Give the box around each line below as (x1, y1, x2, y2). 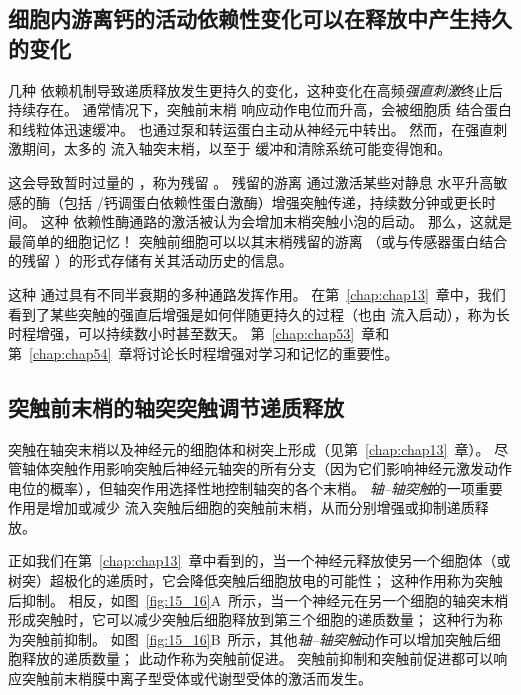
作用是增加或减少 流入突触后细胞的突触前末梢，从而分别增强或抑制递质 (8, 497, 475, 518)
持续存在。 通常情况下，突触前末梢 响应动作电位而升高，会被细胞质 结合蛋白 (8, 99, 512, 120)
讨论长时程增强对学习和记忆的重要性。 (146, 342, 399, 363)
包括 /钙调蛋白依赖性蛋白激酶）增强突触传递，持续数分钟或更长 (63, 191, 482, 212)
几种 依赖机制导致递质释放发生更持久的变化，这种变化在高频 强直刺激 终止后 (8, 79, 503, 100)
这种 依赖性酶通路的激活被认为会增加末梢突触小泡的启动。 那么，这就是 (40, 211, 512, 232)
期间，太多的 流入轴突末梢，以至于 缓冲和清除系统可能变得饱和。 (21, 138, 452, 159)
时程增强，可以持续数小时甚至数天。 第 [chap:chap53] (8, 323, 355, 344)
